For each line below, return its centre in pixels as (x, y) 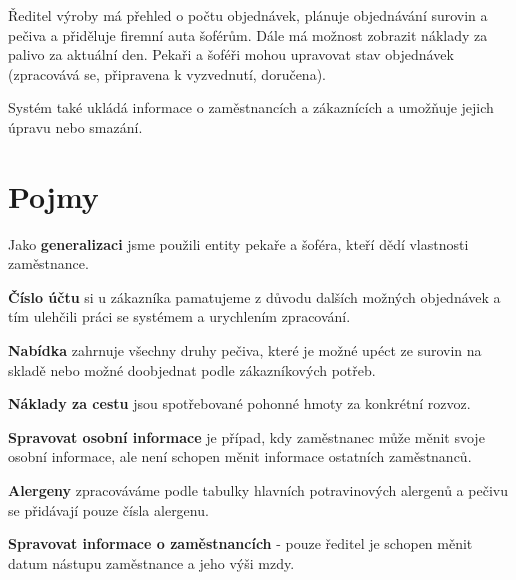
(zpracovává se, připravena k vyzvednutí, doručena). (167, 73)
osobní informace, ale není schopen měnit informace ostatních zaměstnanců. (240, 456)
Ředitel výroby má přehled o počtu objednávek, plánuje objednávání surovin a (248, 15)
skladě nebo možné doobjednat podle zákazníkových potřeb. (192, 369)
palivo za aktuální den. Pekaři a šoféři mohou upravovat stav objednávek (231, 54)
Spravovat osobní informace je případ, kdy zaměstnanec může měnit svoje (246, 436)
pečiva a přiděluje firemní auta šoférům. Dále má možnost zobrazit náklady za (248, 34)
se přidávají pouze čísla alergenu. (108, 509)
